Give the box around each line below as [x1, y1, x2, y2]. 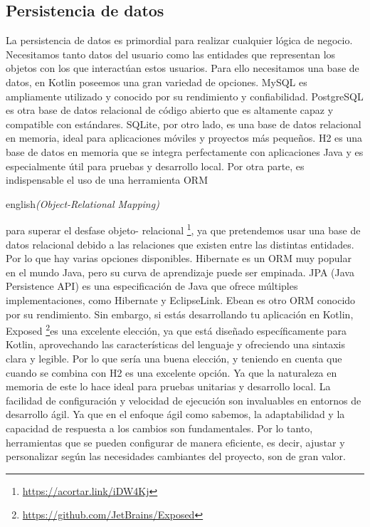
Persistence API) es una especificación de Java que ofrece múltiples [6, 278, 298, 293]
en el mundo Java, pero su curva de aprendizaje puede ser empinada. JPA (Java [6, 264, 354, 279]
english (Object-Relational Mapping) [6, 196, 159, 211]
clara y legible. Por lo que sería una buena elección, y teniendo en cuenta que [6, 350, 342, 365]
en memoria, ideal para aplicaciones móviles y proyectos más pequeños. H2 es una [6, 130, 363, 145]
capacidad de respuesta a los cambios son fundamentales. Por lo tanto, [6, 420, 313, 435]
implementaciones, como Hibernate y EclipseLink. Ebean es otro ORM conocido [6, 292, 356, 307]
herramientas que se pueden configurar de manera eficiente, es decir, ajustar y [6, 434, 345, 449]
